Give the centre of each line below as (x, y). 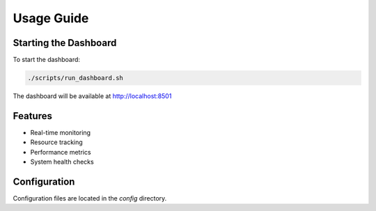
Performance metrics (61, 152)
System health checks (62, 162)
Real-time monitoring (60, 132)
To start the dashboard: (46, 60)
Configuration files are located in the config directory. (90, 198)
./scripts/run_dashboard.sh (75, 78)
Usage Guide (51, 18)
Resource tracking (56, 142)
